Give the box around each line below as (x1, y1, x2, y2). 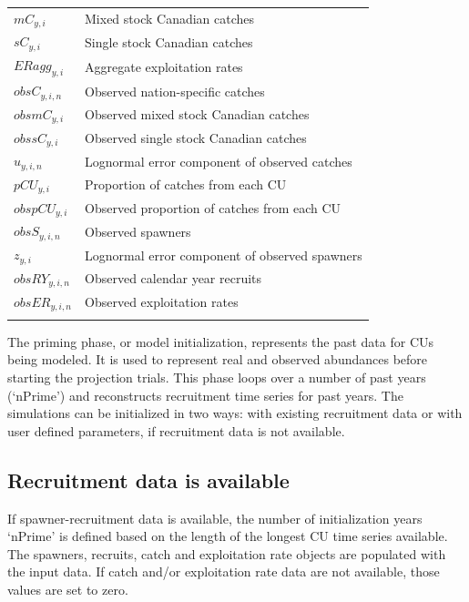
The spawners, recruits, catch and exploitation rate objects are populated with (7, 544, 446, 563)
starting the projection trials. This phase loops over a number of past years (7, 367, 426, 386)
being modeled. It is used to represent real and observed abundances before (7, 350, 428, 369)
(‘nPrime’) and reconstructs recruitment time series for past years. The (7, 385, 403, 404)
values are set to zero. (7, 579, 128, 598)
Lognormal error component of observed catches (85, 151, 352, 170)
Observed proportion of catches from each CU (85, 199, 342, 218)
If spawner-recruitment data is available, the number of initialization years (7, 508, 423, 527)
